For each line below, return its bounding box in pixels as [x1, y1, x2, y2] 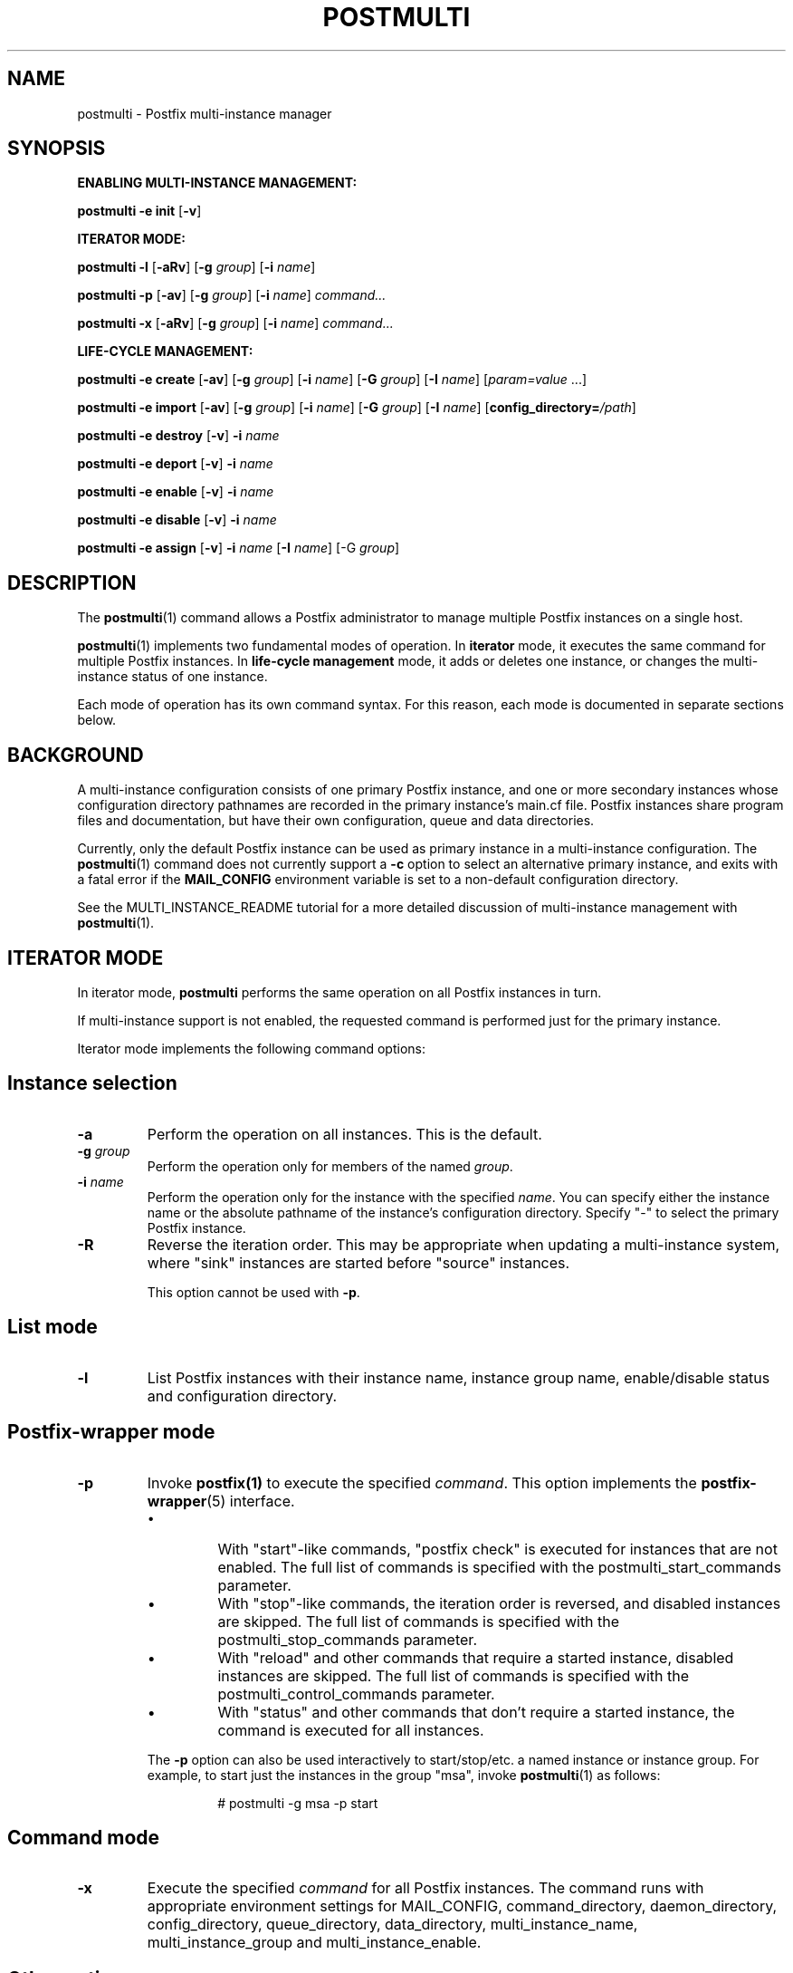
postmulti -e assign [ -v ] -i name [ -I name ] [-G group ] [77, 540, 400, 556]
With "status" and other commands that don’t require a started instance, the [217, 1702, 735, 1721]
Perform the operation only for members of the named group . [147, 1158, 513, 1174]
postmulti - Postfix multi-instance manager [77, 105, 332, 121]
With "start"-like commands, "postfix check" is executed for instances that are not [217, 1539, 778, 1558]
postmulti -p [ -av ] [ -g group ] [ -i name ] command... [77, 287, 387, 303]
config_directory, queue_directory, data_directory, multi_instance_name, [147, 1915, 638, 1934]
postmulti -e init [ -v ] [77, 203, 202, 219]
